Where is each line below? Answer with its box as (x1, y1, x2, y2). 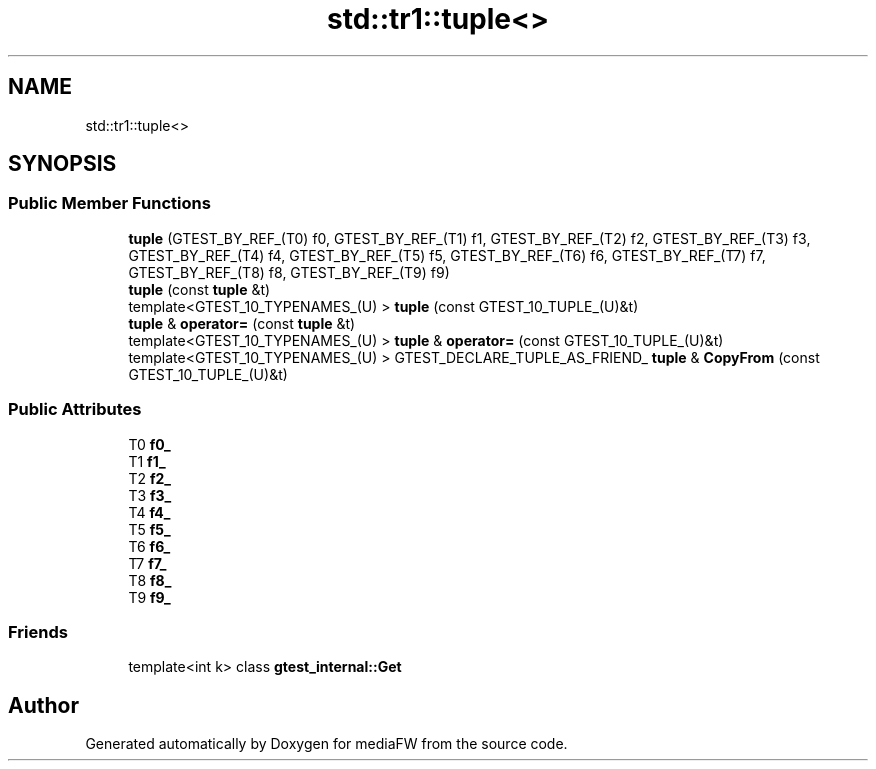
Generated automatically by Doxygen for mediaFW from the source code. (85, 735, 568, 753)
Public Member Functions (8, 193, 211, 214)
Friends (8, 621, 68, 642)
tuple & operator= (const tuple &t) (128, 314, 356, 332)
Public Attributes (8, 399, 142, 420)
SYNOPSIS (8, 151, 117, 177)
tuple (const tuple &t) (128, 280, 271, 298)
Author (8, 692, 79, 718)
